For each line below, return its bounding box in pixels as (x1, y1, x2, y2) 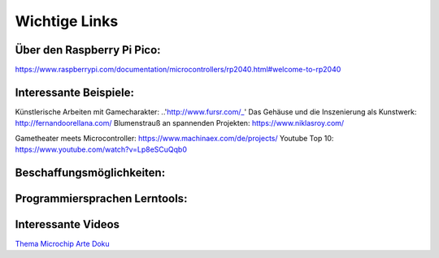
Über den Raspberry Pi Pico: (15, 43, 162, 57)
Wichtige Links (15, 12, 119, 30)
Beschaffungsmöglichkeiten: (15, 166, 166, 179)
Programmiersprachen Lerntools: (15, 191, 188, 205)
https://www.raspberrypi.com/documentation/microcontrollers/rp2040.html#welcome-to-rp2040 (15, 65, 341, 75)
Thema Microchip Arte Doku (15, 239, 110, 249)
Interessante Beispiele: (15, 85, 134, 99)
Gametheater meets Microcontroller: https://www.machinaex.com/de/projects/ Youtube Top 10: (15, 133, 334, 143)
